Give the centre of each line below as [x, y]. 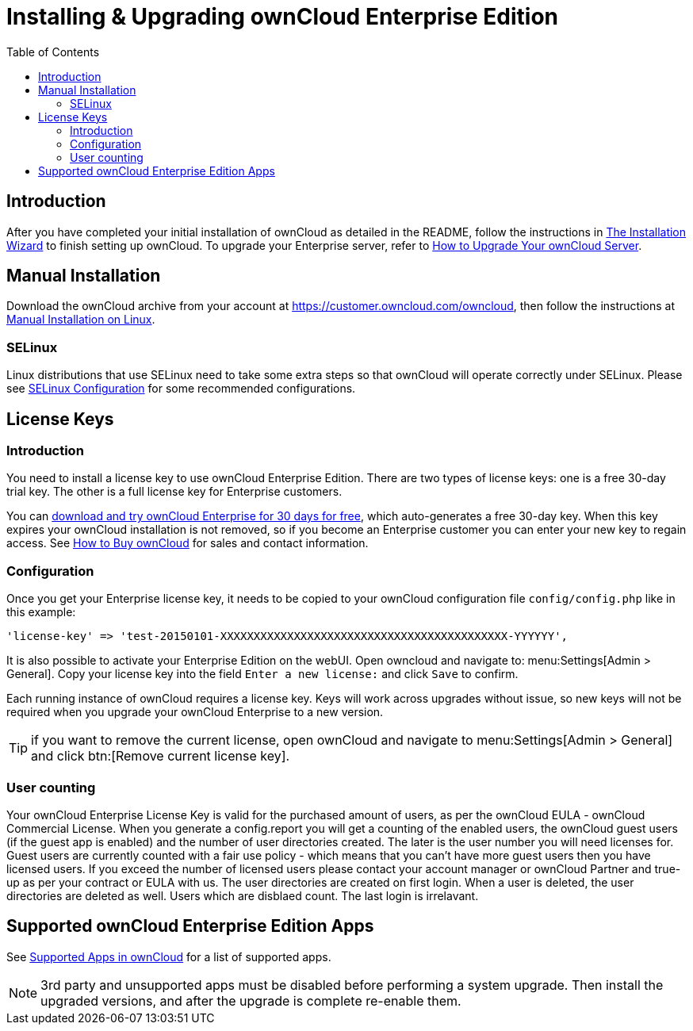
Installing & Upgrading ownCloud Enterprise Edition [283, 17]
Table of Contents [53, 52]
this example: [41, 612]
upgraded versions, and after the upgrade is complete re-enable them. [251, 1000]
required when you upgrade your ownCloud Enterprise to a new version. [195, 712]
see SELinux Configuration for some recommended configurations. [181, 389]
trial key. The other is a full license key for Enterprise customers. [174, 492]
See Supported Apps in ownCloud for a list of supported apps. [169, 956]
